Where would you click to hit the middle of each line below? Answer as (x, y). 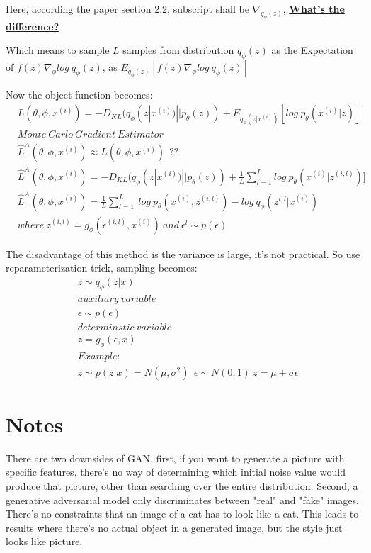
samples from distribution (178, 50)
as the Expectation (312, 50)
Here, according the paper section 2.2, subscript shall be (127, 9)
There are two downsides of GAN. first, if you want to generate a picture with (175, 458)
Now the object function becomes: (79, 94)
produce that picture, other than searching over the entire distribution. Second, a (182, 485)
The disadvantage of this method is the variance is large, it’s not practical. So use (183, 253)
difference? (33, 26)
